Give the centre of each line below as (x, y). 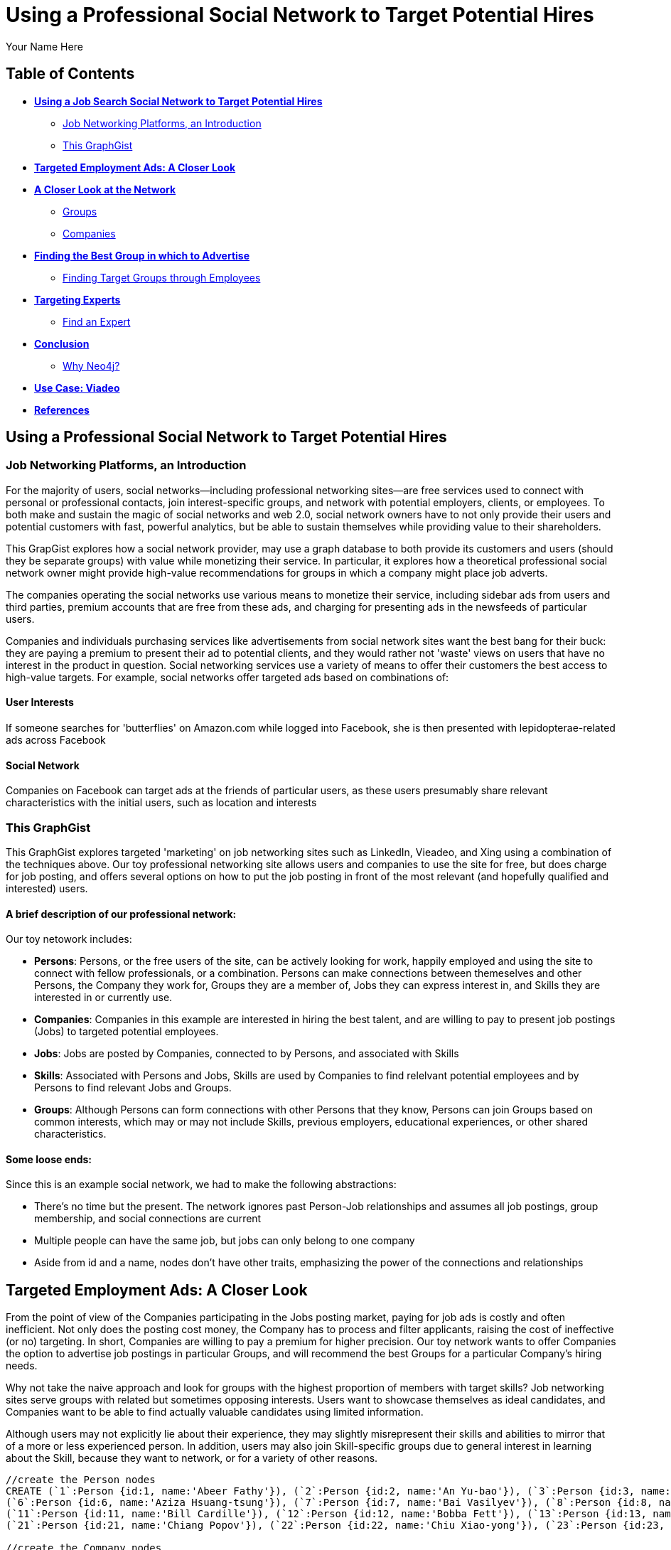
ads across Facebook (56, 740)
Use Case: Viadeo (77, 387)
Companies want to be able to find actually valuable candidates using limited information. (215, 1412)
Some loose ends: (49, 1159)
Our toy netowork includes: (69, 939)
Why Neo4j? (91, 365)
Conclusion (62, 343)
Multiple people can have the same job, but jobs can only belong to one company (225, 1241)
